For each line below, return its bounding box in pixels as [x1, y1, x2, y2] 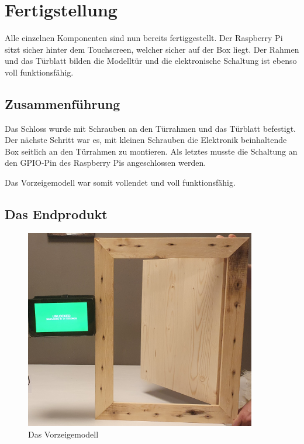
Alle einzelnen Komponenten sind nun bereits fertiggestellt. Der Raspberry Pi [5, 32, 283, 44]
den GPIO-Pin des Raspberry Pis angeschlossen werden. [5, 156, 206, 169]
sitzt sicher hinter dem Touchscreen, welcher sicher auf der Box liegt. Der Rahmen [5, 43, 299, 55]
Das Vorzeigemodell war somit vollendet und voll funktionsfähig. [5, 176, 236, 189]
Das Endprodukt [5, 205, 108, 223]
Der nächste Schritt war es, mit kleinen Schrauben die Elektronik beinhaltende [5, 134, 287, 146]
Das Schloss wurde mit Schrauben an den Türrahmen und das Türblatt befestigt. [5, 122, 296, 134]
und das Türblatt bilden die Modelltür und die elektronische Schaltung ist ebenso [5, 54, 297, 67]
